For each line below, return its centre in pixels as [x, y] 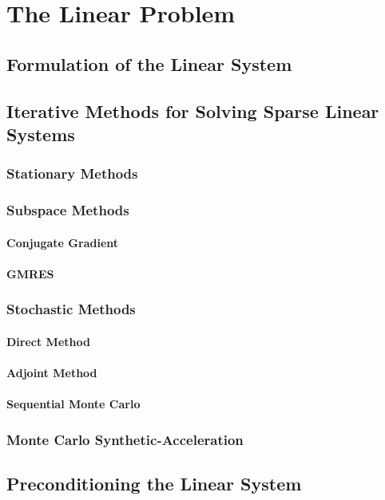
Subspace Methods [68, 210]
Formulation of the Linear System [149, 63]
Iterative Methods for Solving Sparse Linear [193, 110]
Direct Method [48, 341]
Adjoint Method [52, 373]
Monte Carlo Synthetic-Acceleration [125, 439]
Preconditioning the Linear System [154, 484]
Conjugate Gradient [63, 242]
